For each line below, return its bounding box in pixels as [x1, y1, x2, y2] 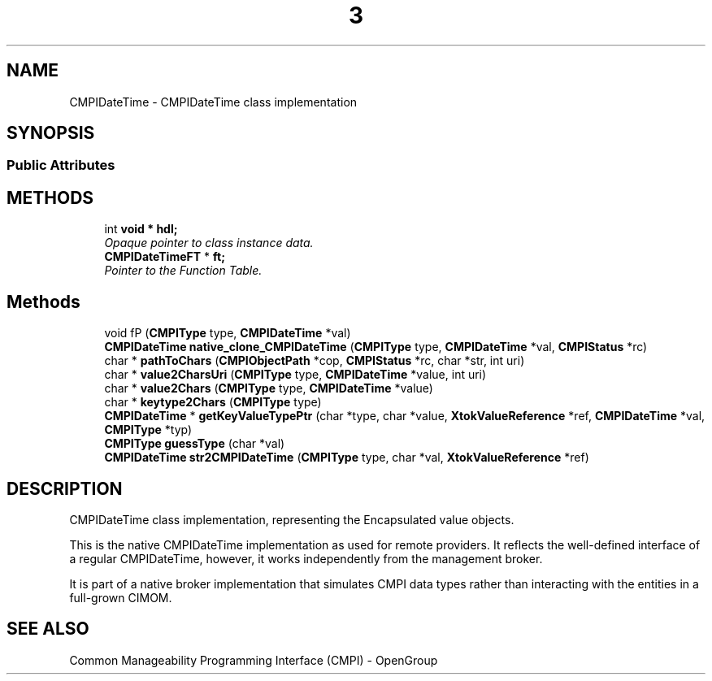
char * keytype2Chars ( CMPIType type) [104, 395, 322, 410]
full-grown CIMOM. [69, 590, 172, 605]
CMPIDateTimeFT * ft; [104, 249, 225, 264]
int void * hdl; [104, 222, 178, 236]
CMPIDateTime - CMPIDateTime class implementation [69, 94, 358, 109]
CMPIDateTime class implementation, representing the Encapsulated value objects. [69, 512, 514, 527]
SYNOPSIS [7, 123, 95, 144]
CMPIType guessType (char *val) [104, 436, 285, 451]
